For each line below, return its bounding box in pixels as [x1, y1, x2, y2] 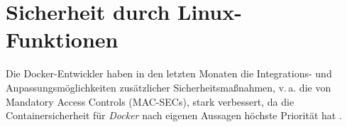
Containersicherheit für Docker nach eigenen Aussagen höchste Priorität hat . [6, 108, 342, 123]
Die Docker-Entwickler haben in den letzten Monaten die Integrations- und [6, 66, 332, 81]
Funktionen [6, 25, 119, 54]
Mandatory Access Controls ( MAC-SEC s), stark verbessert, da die [6, 94, 294, 109]
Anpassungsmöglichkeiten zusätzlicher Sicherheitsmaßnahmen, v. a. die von [6, 79, 331, 94]
